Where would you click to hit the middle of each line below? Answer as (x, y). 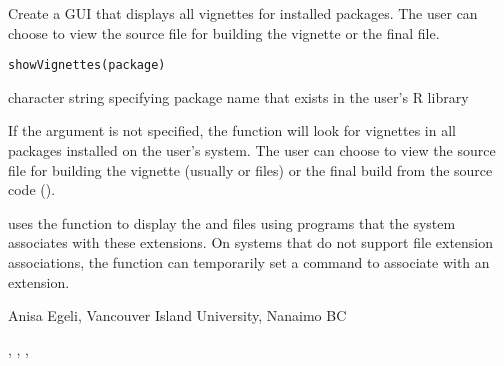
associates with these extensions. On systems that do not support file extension (251, 242)
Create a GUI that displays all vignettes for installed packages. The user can (243, 13)
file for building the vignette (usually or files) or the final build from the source (250, 169)
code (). (32, 189)
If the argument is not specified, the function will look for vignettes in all (232, 130)
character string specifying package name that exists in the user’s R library (238, 96)
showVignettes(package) (87, 65)
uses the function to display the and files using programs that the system (232, 222)
